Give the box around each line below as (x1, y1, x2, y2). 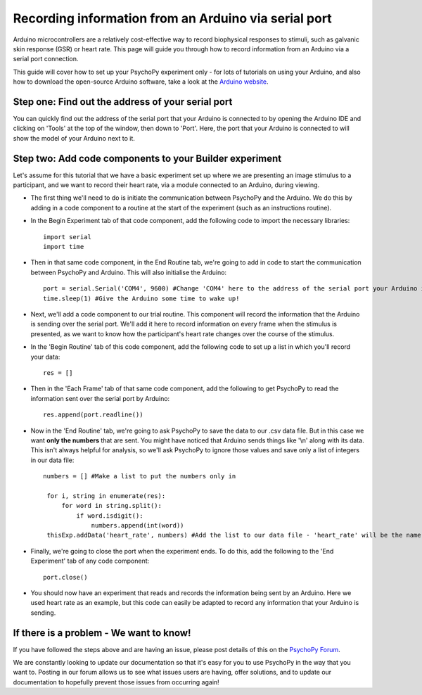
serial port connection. (13, 55, 79, 63)
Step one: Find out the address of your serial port (13, 96, 233, 108)
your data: (30, 352, 60, 361)
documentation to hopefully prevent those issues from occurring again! (13, 677, 219, 686)
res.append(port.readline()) (43, 411, 143, 419)
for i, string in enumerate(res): (46, 492, 166, 499)
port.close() (43, 573, 88, 581)
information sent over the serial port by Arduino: (30, 394, 170, 402)
